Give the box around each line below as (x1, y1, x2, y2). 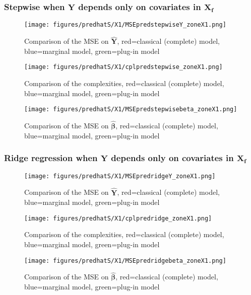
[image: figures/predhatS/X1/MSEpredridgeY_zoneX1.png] (24, 172, 216, 180)
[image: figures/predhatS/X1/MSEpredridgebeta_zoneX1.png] (24, 257, 226, 264)
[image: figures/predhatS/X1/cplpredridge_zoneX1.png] (24, 214, 212, 222)
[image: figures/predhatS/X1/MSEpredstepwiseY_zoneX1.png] (24, 21, 226, 29)
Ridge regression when (4, 152, 98, 164)
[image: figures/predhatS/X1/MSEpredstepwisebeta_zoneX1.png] (24, 106, 237, 113)
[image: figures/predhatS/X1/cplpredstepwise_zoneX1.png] (24, 63, 223, 71)
